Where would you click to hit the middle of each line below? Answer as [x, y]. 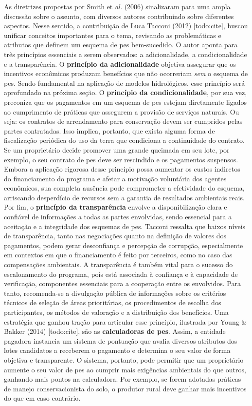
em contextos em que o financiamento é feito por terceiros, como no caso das [118, 255]
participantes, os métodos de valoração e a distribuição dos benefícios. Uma [116, 312]
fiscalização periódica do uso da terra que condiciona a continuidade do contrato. [124, 140]
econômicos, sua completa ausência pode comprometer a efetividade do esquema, [124, 188]
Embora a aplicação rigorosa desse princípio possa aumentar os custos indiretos [122, 169]
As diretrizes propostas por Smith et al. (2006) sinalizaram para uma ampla [117, 6]
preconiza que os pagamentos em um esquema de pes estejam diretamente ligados [126, 102]
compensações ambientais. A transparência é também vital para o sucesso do [118, 264]
